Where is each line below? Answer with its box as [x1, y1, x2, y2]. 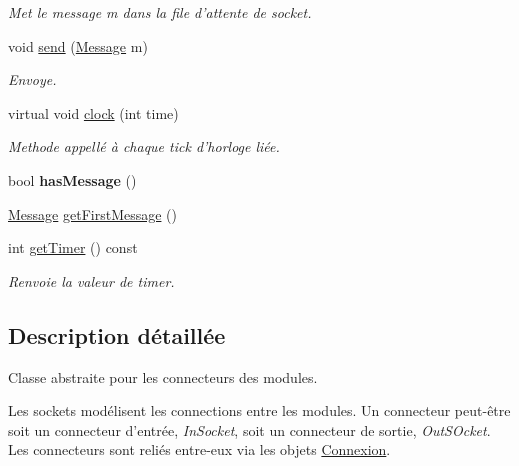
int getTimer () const [8, 237, 138, 258]
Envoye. [8, 69, 57, 90]
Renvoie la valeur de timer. [8, 270, 175, 291]
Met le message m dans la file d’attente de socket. [8, 2, 312, 22]
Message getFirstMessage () [8, 203, 177, 224]
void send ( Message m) [8, 35, 148, 56]
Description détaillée [8, 319, 226, 350]
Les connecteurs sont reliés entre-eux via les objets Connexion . [8, 439, 391, 460]
